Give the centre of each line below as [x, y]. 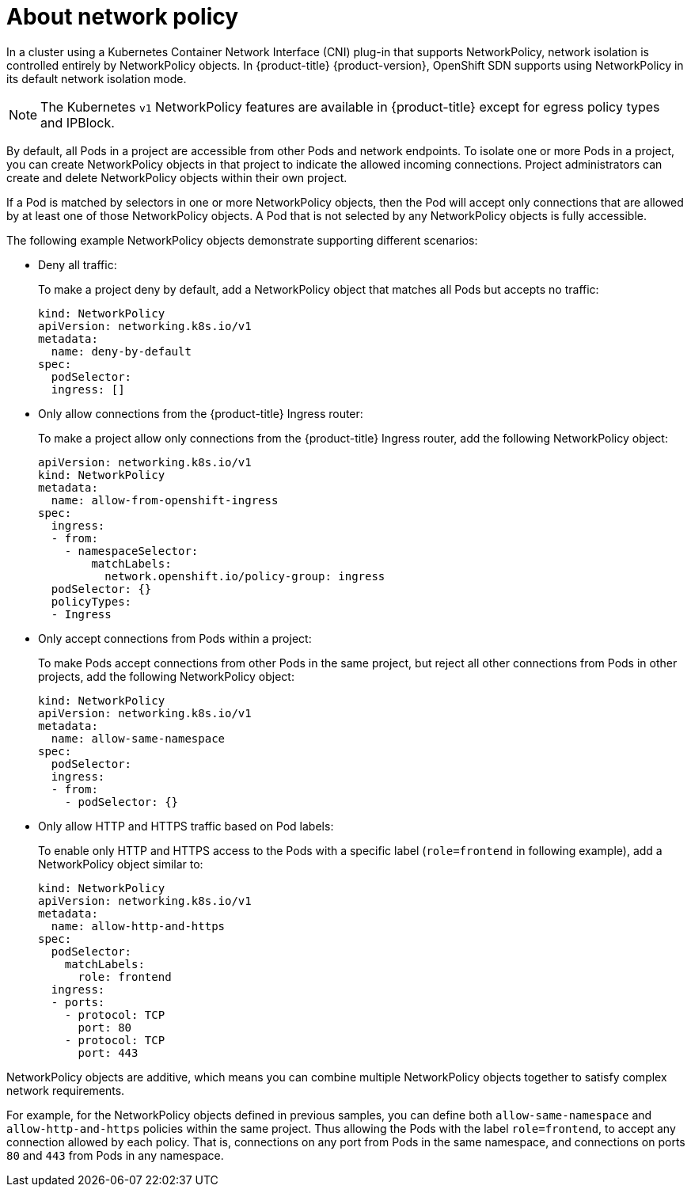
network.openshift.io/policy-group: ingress [245, 576]
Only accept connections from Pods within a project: [175, 638]
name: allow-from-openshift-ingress [165, 500]
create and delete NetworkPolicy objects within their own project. [177, 177]
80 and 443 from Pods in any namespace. [115, 1155]
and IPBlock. [78, 122]
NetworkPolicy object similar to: [121, 864]
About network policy [123, 17]
